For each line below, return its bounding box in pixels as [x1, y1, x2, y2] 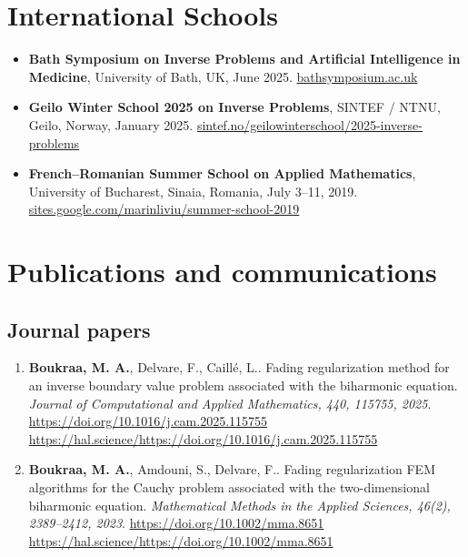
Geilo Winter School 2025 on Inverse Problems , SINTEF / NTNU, [28, 97, 441, 116]
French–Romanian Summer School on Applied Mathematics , [28, 164, 416, 183]
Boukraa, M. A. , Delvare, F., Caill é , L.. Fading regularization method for [28, 358, 450, 377]
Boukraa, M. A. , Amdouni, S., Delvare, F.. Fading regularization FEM [28, 460, 435, 479]
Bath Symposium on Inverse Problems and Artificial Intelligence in [28, 49, 461, 68]
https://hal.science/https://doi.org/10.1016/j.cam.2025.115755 [28, 429, 378, 448]
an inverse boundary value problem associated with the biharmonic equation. [28, 376, 458, 395]
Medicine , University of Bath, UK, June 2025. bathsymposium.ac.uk [28, 66, 418, 86]
